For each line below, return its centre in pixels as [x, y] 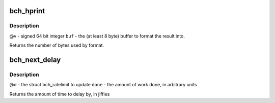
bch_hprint [27, 11]
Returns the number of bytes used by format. [57, 45]
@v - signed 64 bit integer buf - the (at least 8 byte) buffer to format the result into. [97, 36]
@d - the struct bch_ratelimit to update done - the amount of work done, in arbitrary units [103, 85]
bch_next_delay [35, 60]
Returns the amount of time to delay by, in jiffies [60, 94]
